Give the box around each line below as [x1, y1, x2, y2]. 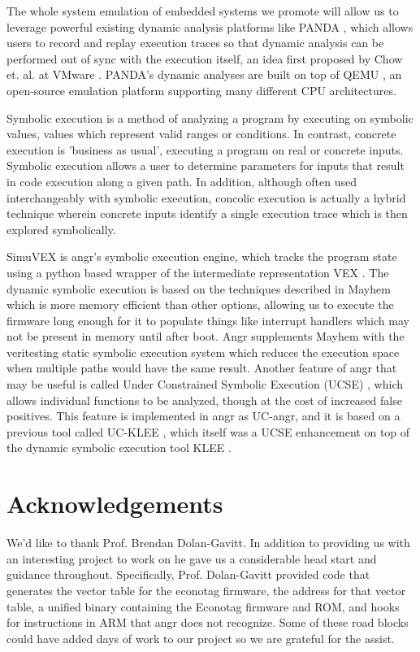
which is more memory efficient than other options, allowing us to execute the [6, 296, 394, 313]
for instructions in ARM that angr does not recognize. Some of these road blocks [6, 614, 409, 631]
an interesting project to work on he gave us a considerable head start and [6, 550, 377, 567]
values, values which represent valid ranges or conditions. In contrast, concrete [6, 125, 396, 142]
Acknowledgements [6, 487, 223, 520]
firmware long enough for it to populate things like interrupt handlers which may [6, 311, 409, 328]
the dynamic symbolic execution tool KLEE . [6, 439, 232, 456]
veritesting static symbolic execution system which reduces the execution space [6, 343, 400, 360]
